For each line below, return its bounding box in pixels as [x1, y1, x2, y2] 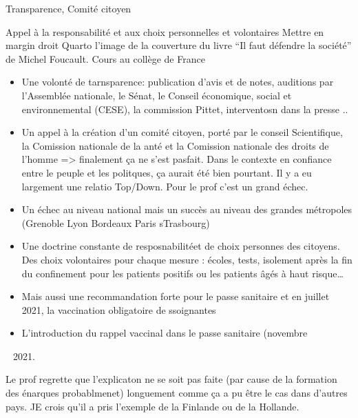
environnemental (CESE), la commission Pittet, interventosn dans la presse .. [21, 101, 348, 116]
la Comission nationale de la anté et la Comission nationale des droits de [21, 138, 329, 152]
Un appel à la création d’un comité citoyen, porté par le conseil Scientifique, [21, 125, 343, 139]
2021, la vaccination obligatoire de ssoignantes [21, 302, 216, 317]
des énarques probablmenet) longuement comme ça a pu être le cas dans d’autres [6, 386, 348, 400]
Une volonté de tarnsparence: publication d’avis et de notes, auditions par [21, 74, 334, 89]
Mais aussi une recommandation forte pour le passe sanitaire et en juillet [21, 289, 330, 303]
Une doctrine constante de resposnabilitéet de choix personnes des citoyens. [21, 239, 340, 253]
